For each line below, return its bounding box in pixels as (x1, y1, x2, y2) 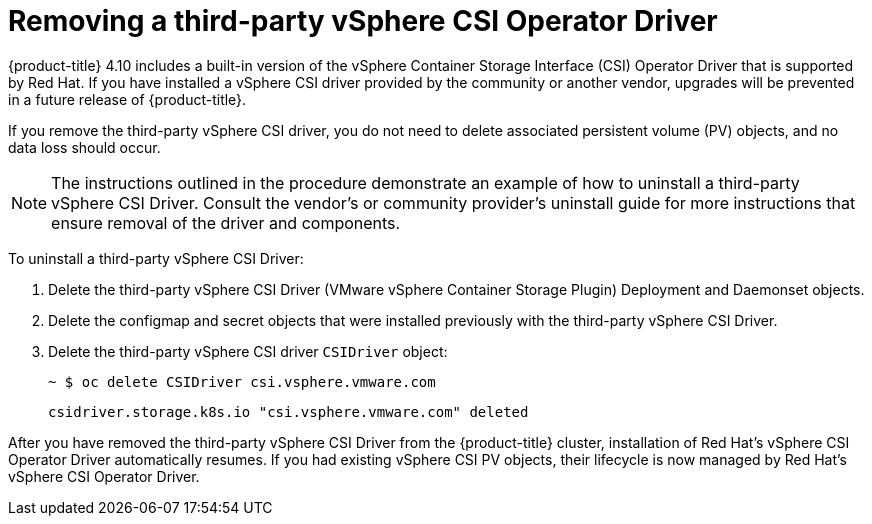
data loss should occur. (8, 138, 161, 156)
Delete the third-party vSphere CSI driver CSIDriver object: (48, 342, 448, 360)
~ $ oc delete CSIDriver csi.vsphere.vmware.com (48, 373, 436, 390)
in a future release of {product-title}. (8, 90, 247, 108)
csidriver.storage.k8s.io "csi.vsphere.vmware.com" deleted (48, 403, 529, 420)
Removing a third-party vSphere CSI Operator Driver (8, 4, 718, 38)
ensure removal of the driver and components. (51, 212, 401, 233)
